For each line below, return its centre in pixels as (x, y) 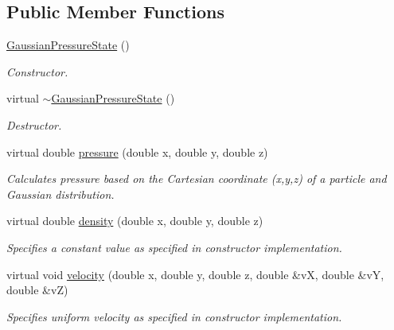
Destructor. (34, 124)
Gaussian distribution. (60, 194)
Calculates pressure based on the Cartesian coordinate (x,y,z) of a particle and (197, 179)
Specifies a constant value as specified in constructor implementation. (174, 247)
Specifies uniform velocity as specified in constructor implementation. (174, 316)
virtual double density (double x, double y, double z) (135, 221)
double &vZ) (37, 290)
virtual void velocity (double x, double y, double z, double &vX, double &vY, (195, 274)
